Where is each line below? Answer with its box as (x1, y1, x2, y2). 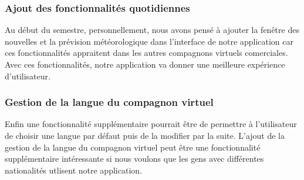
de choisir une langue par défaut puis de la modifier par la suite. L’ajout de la (5, 129, 285, 141)
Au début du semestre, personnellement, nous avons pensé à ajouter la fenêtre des (5, 24, 299, 36)
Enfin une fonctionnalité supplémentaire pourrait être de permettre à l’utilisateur (5, 118, 297, 130)
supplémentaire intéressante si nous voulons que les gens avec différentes (5, 152, 264, 165)
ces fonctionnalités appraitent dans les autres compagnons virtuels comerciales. (5, 46, 288, 59)
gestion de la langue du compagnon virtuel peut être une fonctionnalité (5, 141, 261, 153)
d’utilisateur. (5, 69, 50, 82)
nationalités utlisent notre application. (5, 164, 142, 176)
